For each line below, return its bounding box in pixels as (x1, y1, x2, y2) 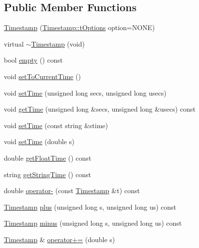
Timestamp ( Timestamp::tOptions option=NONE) (4, 22, 155, 33)
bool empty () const (4, 55, 63, 65)
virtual (4, 38, 24, 49)
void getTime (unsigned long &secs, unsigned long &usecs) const (4, 104, 196, 114)
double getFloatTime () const (4, 152, 92, 163)
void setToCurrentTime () (4, 71, 81, 81)
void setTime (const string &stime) (4, 120, 108, 130)
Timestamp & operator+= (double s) (4, 234, 115, 244)
